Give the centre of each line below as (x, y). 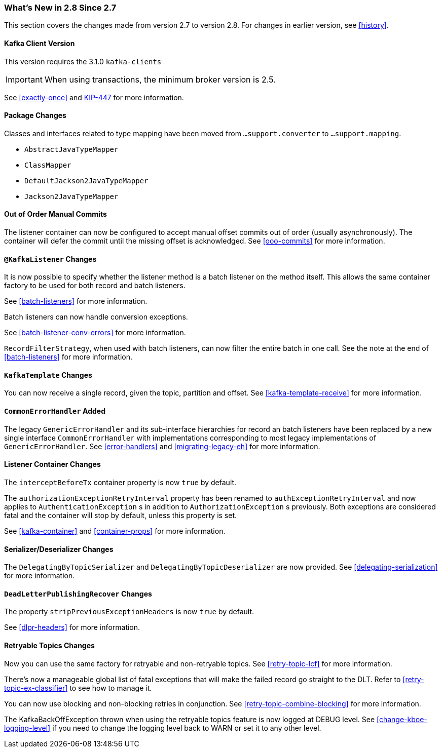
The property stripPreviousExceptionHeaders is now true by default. (129, 612)
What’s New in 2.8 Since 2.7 (60, 8)
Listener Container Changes (52, 464)
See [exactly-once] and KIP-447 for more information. (94, 97)
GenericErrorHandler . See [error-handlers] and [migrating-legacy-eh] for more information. (162, 446)
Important (24, 79)
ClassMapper (48, 165)
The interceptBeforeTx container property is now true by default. (120, 482)
